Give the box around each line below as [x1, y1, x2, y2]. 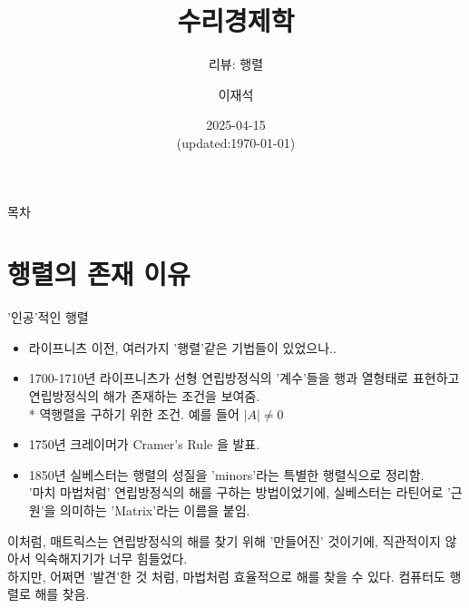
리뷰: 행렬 [208, 54, 264, 74]
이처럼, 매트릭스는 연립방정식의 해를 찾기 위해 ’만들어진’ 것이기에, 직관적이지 [7, 531, 441, 550]
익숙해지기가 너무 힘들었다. [34, 549, 188, 568]
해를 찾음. [34, 584, 90, 603]
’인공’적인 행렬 [7, 308, 89, 327]
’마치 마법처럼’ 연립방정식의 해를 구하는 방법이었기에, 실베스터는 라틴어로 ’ [28, 483, 451, 502]
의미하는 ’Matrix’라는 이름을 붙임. [60, 500, 250, 519]
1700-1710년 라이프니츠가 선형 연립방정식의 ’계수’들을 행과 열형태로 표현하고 [28, 368, 460, 387]
